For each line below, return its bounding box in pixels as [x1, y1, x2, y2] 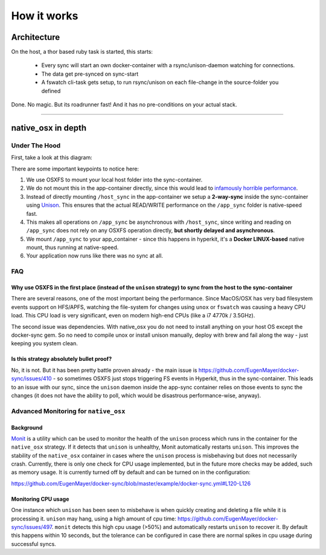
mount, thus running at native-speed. [26, 244, 119, 251]
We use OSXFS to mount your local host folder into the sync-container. [26, 176, 203, 183]
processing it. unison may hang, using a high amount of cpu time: [11, 514, 176, 522]
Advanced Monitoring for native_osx [11, 407, 126, 415]
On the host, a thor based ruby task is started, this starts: [11, 48, 153, 56]
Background [11, 424, 43, 431]
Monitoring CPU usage [11, 495, 69, 502]
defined [41, 87, 61, 94]
